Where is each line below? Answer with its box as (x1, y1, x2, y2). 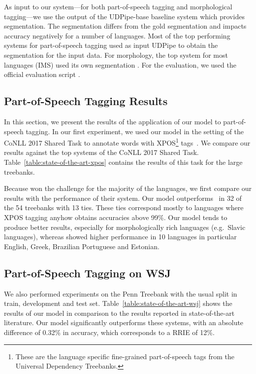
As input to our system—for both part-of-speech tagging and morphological (4, 1, 232, 11)
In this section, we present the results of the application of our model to (4, 116, 221, 126)
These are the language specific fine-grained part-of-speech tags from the (15, 351, 234, 361)
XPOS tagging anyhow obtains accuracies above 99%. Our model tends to (4, 212, 227, 222)
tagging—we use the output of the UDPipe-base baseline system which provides (4, 11, 245, 21)
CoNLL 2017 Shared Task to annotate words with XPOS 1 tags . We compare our (4, 136, 251, 148)
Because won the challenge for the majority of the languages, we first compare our (4, 183, 252, 193)
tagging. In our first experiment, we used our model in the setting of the (26, 126, 244, 136)
